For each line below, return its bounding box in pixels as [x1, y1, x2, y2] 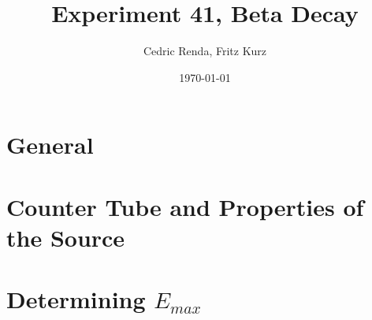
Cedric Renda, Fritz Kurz [143, 43, 267, 59]
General [6, 128, 94, 161]
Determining [6, 283, 146, 315]
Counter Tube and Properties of [6, 190, 364, 222]
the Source [6, 221, 125, 253]
